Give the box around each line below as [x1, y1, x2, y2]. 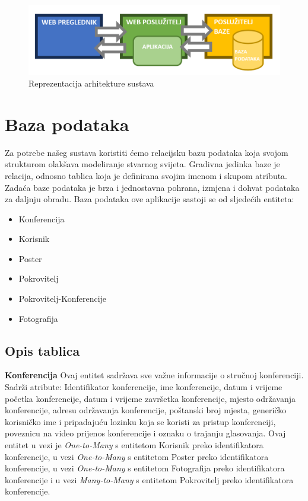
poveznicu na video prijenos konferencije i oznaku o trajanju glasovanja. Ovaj [5, 427, 286, 439]
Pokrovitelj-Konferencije [18, 292, 107, 305]
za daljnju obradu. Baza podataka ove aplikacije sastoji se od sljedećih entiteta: [5, 193, 294, 205]
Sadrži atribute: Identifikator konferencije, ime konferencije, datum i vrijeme [5, 381, 282, 393]
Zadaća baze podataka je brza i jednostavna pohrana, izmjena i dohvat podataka [5, 181, 300, 193]
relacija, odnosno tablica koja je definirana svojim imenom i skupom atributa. [5, 169, 288, 181]
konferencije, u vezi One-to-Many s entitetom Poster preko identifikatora [5, 450, 269, 462]
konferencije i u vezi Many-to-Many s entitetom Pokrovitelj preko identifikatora [5, 473, 294, 486]
